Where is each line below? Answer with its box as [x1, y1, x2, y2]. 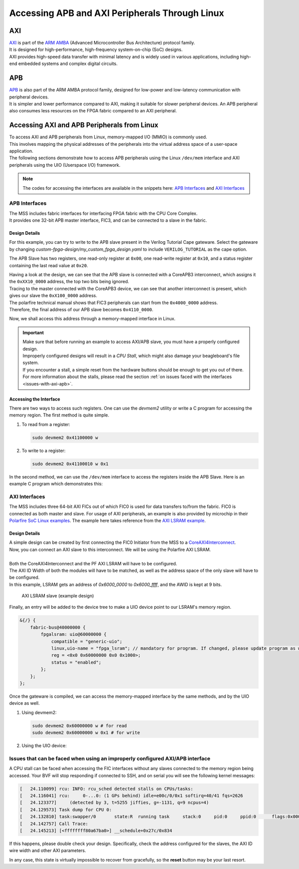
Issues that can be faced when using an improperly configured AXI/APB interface [9, 755, 211, 762]
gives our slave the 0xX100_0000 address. [9, 293, 97, 299]
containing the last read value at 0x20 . [9, 262, 88, 268]
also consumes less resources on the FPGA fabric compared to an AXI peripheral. [9, 108, 177, 114]
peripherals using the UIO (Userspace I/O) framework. [9, 162, 121, 168]
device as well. [9, 700, 40, 706]
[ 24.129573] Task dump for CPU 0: [19, 807, 112, 813]
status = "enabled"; [51, 659, 102, 665]
